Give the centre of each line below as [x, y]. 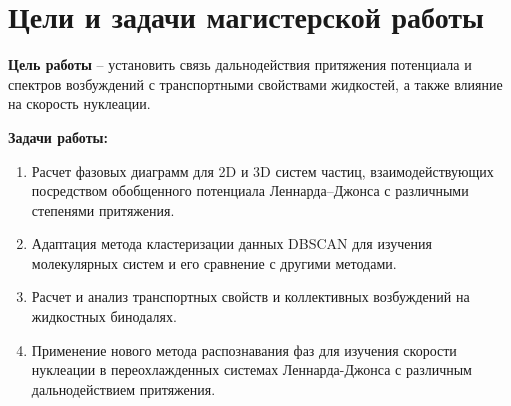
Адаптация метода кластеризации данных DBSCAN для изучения [231, 243]
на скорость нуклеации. [79, 103]
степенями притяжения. [103, 209]
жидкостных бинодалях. [104, 316]
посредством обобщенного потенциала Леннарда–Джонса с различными [250, 190]
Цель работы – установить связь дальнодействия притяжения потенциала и [240, 64]
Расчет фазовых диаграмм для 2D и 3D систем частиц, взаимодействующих [262, 170]
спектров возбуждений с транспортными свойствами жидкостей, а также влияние [255, 83]
